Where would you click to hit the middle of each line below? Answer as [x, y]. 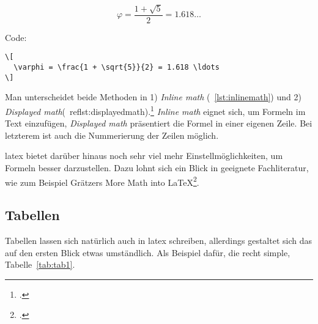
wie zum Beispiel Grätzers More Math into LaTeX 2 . [102, 181]
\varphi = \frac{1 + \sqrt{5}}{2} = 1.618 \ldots [116, 68]
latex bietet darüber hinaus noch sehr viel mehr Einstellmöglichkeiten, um [144, 156]
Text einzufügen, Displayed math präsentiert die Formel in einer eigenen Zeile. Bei [159, 123]
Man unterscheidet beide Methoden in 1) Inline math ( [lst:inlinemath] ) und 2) [153, 97]
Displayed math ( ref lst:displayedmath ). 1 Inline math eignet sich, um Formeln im [155, 110]
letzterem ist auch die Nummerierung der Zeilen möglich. [112, 135]
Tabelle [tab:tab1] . [40, 264]
